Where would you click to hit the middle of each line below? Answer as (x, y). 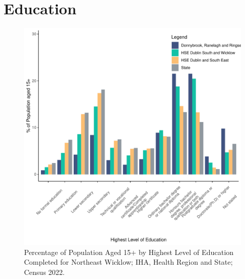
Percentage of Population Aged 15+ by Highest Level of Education (129, 252)
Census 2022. (44, 272)
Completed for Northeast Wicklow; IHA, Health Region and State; (128, 262)
